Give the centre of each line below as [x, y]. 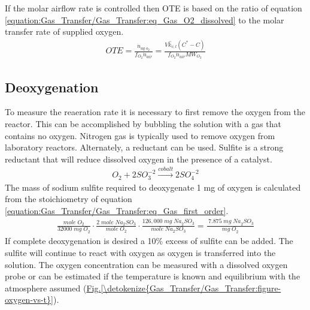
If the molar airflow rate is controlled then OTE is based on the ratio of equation [154, 8]
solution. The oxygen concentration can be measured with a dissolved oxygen [146, 264]
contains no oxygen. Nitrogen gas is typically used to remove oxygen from [140, 135]
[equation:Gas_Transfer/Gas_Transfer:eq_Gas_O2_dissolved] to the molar [145, 19]
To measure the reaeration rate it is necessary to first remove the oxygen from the [155, 112]
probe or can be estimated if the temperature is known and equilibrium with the [153, 276]
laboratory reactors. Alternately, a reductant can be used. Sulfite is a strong [144, 147]
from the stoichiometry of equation [69, 199]
